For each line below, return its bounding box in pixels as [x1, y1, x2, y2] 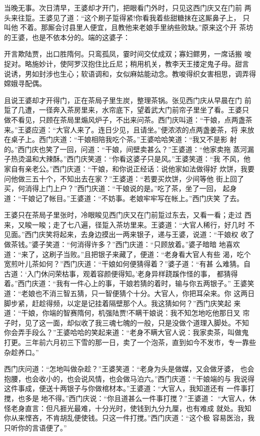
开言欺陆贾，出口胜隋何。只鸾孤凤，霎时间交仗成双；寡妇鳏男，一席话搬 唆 [4, 48, 251, 59]
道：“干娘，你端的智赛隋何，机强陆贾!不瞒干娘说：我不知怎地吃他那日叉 [4, 307, 240, 318]
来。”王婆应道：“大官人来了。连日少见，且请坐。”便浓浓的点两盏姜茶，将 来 [4, 124, 247, 134]
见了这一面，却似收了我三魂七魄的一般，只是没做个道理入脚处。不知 [24, 317, 249, 327]
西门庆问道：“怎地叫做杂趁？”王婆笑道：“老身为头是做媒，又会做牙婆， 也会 [4, 363, 254, 374]
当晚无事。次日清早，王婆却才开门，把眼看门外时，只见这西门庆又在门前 [4, 2, 242, 12]
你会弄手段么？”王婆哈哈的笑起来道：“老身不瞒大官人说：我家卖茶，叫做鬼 [4, 327, 249, 337]
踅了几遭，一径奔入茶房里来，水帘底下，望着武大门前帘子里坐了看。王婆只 [4, 104, 249, 115]
